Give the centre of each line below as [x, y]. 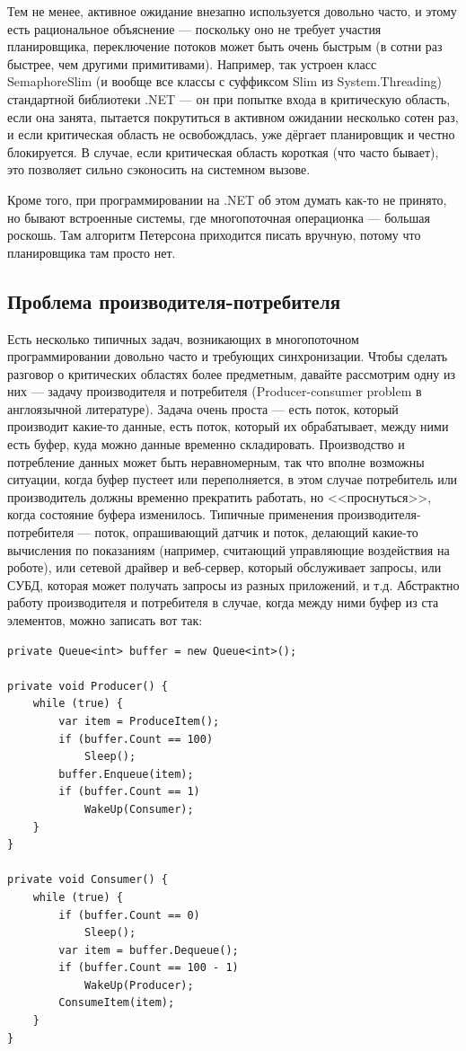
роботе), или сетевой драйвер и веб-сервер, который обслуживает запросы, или [224, 567]
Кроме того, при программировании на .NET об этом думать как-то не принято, [227, 199]
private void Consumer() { [88, 880]
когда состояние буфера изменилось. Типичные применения [171, 514]
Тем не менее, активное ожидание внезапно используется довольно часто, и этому [232, 11]
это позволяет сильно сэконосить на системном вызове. [159, 169]
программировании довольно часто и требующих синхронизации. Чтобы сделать [228, 356]
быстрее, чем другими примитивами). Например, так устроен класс [192, 63]
